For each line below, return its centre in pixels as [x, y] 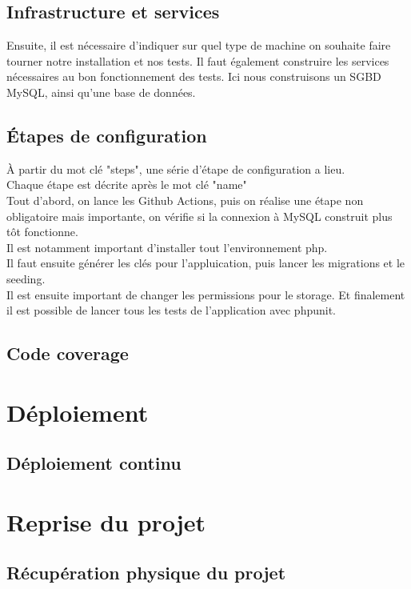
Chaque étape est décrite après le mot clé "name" [127, 184]
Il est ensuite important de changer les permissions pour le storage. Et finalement [206, 294]
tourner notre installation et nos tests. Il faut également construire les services [198, 60]
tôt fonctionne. [42, 232]
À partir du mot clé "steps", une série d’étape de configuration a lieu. [176, 168]
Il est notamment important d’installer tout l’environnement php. [167, 247]
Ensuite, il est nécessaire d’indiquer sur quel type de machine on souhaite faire [199, 45]
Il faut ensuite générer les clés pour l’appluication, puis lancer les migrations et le [206, 263]
